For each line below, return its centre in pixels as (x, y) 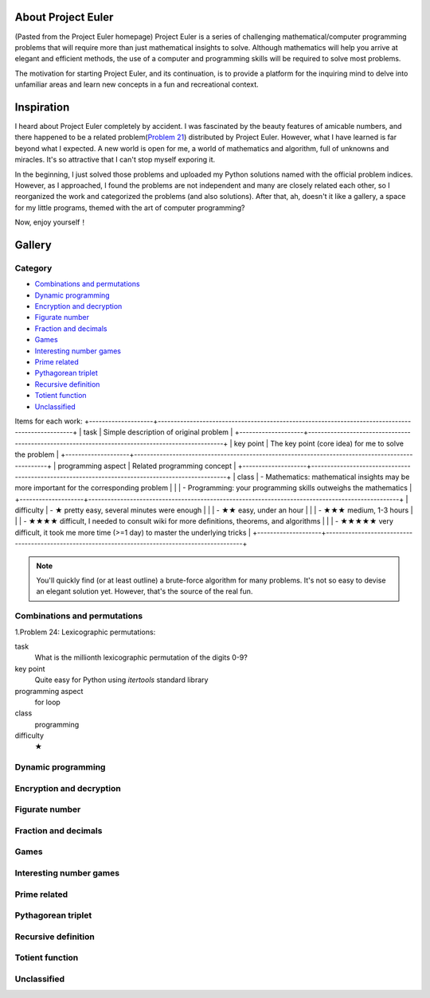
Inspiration (42, 107)
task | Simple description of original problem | (158, 432)
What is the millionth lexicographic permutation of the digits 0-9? (141, 657)
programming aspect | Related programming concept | (147, 466)
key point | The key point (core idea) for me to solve (319, 443)
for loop (48, 702)
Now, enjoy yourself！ (51, 222)
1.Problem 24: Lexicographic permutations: (85, 632)
